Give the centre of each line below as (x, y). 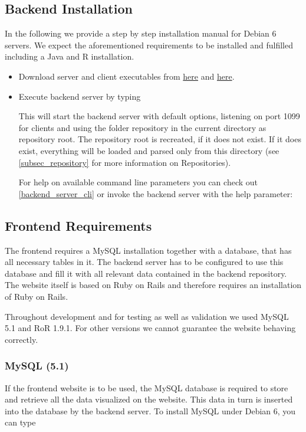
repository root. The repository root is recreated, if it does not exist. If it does (160, 139)
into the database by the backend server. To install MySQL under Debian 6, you (150, 410)
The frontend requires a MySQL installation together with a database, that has (148, 250)
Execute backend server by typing (80, 96)
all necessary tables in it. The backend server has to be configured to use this (144, 262)
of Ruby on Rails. (37, 296)
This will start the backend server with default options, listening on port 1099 (159, 116)
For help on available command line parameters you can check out (138, 182)
